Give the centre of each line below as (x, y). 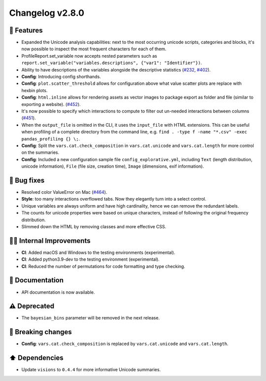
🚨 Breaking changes (41, 332)
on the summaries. (40, 152)
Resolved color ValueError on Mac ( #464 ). (64, 192)
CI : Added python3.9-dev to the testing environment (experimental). (90, 259)
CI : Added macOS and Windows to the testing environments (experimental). (98, 252)
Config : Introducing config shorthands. (61, 77)
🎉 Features (26, 30)
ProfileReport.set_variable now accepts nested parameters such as (89, 56)
